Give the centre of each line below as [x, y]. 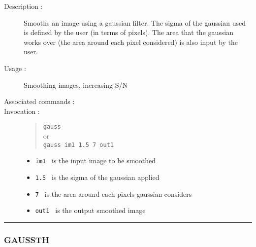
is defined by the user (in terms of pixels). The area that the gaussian [129, 32]
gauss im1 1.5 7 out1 [78, 145]
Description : [23, 6]
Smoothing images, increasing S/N [76, 85]
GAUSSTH [27, 239]
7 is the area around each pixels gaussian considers [113, 194]
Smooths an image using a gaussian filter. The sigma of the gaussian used [135, 22]
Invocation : [22, 111]
